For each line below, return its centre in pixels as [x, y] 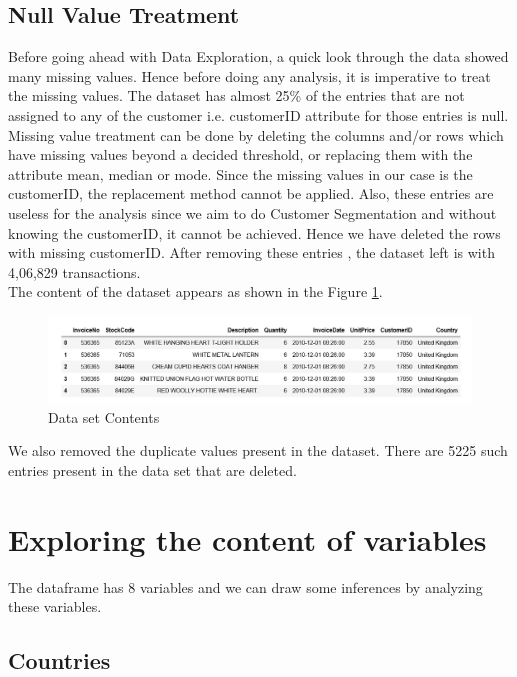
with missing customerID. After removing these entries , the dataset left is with [251, 252]
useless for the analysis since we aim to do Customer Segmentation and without [252, 212]
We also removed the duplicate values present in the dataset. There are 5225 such [258, 450]
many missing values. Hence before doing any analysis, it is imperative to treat [249, 75]
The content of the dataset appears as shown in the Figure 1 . [195, 291]
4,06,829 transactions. [74, 271]
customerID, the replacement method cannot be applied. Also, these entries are [251, 193]
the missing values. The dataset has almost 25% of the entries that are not [236, 95]
